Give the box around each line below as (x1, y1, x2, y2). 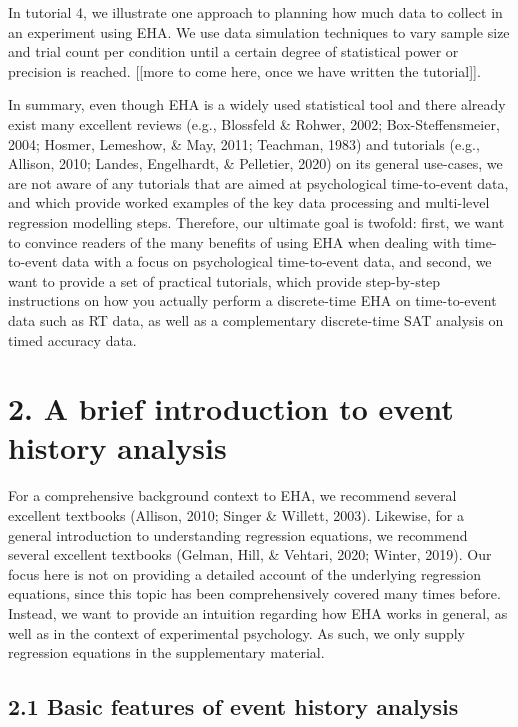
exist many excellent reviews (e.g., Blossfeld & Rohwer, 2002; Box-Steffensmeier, (8, 113, 500, 134)
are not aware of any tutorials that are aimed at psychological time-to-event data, (8, 172, 509, 193)
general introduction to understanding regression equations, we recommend (8, 524, 468, 545)
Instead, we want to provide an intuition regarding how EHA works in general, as (8, 602, 508, 623)
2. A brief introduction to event (8, 388, 454, 429)
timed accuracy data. (8, 329, 137, 350)
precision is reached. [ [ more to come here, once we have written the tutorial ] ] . (8, 60, 481, 81)
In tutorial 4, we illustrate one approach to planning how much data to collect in (8, 2, 503, 22)
